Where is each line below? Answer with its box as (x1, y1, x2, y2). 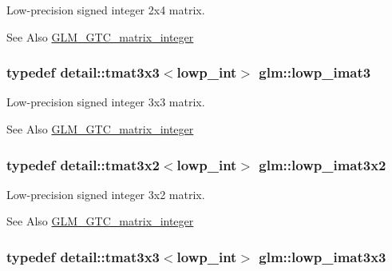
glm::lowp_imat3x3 (259, 246, 386, 266)
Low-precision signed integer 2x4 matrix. (6, 2, 205, 18)
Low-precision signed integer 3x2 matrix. (6, 185, 205, 202)
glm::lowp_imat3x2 (259, 154, 386, 174)
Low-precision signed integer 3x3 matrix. (6, 94, 205, 110)
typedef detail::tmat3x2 (6, 154, 160, 174)
